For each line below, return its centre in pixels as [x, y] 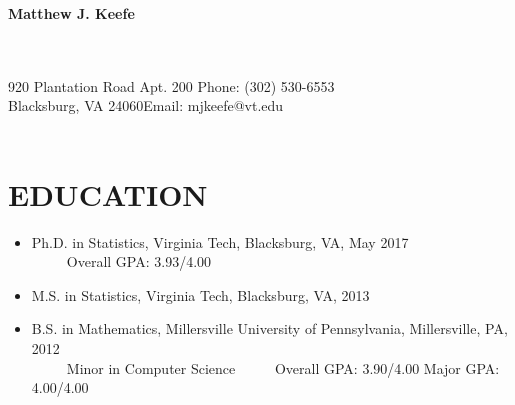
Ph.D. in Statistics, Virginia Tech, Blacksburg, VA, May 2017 [220, 241]
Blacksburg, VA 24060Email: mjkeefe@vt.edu [146, 105]
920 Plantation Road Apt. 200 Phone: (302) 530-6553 [171, 85]
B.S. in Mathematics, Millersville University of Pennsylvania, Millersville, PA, [269, 328]
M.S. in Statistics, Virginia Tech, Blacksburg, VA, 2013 [200, 294]
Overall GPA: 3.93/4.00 [139, 261]
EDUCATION [108, 193]
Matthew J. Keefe [71, 13]
